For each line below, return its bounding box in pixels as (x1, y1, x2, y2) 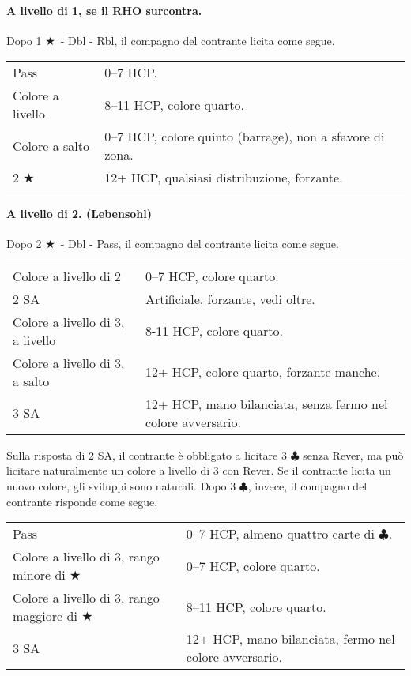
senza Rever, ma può (303, 446, 404, 463)
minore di (13, 565, 66, 584)
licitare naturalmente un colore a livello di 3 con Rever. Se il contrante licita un (6, 462, 391, 479)
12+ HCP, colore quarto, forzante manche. (145, 362, 381, 381)
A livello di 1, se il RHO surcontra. (6, 2, 202, 18)
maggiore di (13, 607, 77, 625)
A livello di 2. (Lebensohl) (6, 205, 153, 221)
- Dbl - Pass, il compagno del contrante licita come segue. (60, 235, 339, 252)
